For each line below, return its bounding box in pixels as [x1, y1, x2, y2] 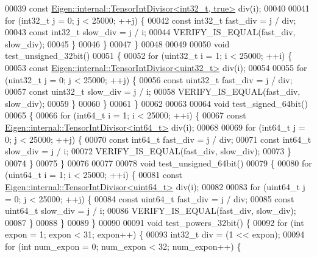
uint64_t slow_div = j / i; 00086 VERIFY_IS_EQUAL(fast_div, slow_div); [5, 204, 296, 217]
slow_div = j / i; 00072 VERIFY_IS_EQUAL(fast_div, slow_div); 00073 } [5, 145, 291, 157]
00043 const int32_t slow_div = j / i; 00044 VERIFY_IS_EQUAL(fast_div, [5, 26, 296, 38]
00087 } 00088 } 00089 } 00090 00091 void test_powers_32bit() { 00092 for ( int [5, 216, 304, 228]
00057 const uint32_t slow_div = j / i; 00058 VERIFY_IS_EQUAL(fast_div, [5, 85, 301, 98]
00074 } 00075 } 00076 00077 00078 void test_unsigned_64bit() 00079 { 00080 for [5, 156, 312, 169]
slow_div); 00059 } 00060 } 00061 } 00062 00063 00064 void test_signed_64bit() [5, 97, 308, 109]
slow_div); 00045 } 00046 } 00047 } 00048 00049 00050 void [5, 37, 230, 50]
